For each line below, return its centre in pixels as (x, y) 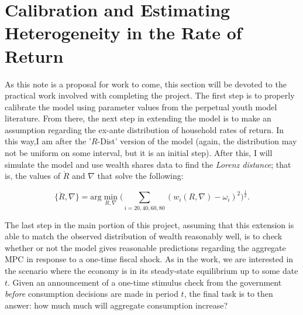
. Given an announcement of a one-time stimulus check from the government (145, 282)
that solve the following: (140, 176)
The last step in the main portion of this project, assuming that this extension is (149, 224)
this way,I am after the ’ (48, 141)
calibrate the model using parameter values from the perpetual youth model (141, 106)
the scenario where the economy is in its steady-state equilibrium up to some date (151, 270)
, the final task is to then (228, 294)
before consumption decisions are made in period (92, 294)
